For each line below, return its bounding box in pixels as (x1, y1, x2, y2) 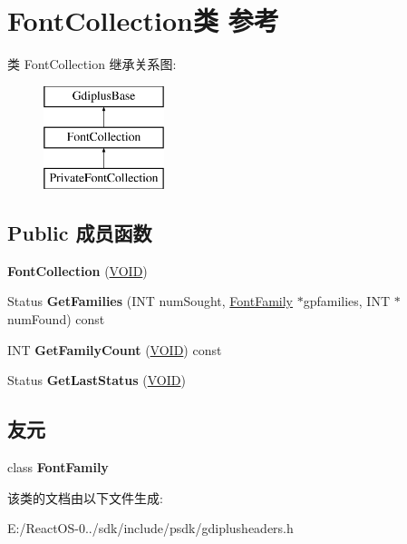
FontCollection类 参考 (7, 2, 279, 39)
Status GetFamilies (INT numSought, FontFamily (7, 292, 293, 311)
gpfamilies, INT (303, 292, 391, 311)
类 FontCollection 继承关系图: (7, 54, 177, 74)
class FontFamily (7, 458, 109, 477)
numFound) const (7, 310, 105, 329)
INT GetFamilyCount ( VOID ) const (7, 340, 222, 359)
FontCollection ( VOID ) (7, 261, 148, 280)
